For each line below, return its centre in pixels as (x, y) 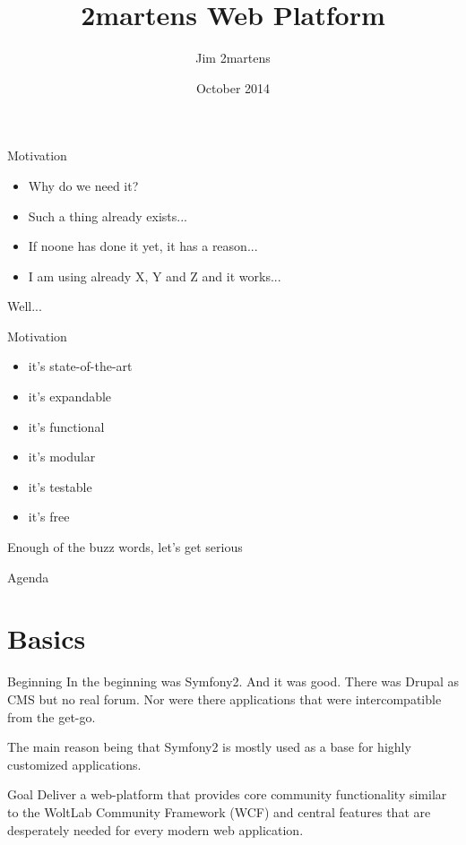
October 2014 (233, 87)
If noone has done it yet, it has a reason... (143, 246)
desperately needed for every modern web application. (155, 829)
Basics (47, 638)
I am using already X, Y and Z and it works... (155, 276)
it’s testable (60, 486)
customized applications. (74, 764)
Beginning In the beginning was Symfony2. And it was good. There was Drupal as (233, 681)
